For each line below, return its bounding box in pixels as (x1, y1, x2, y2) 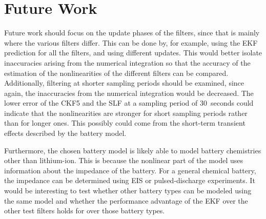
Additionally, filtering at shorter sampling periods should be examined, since (4, 77, 244, 88)
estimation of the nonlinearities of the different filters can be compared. (4, 67, 229, 78)
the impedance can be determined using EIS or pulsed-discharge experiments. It (4, 175, 255, 186)
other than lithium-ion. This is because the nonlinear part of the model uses (4, 155, 243, 166)
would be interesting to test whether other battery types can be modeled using (4, 185, 252, 196)
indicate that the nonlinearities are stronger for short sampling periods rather (4, 107, 248, 118)
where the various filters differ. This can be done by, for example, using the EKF (4, 37, 258, 48)
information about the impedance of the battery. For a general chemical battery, (4, 165, 256, 175)
